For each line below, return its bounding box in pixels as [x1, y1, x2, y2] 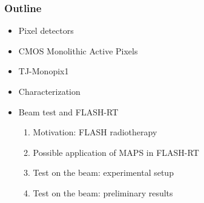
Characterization [18, 85, 81, 97]
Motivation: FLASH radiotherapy [33, 126, 157, 138]
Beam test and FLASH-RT [18, 105, 119, 118]
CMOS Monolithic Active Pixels [18, 44, 138, 57]
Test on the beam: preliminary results [33, 186, 173, 199]
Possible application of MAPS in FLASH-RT [33, 146, 199, 158]
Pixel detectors [18, 24, 74, 37]
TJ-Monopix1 [18, 65, 69, 77]
